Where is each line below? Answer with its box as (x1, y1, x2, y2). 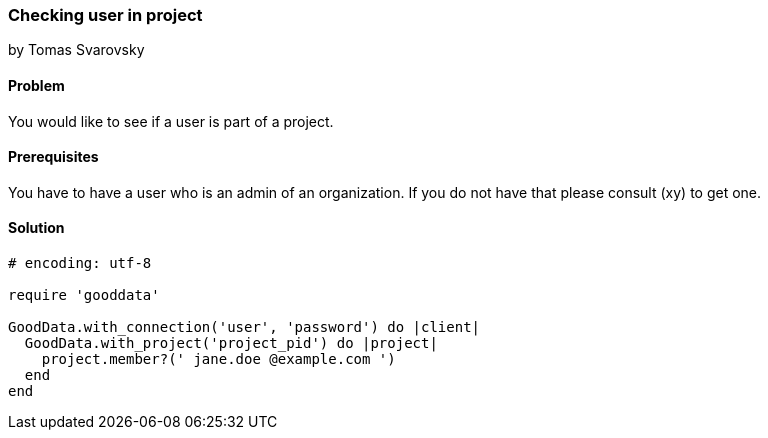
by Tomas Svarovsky (8, 41, 145, 59)
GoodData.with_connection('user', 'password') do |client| (8, 319, 481, 336)
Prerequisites (8, 148, 99, 166)
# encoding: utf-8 (8, 255, 152, 272)
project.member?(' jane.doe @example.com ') (41, 351, 396, 368)
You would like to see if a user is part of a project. (8, 112, 334, 130)
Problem (8, 76, 65, 94)
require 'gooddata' (8, 287, 160, 304)
